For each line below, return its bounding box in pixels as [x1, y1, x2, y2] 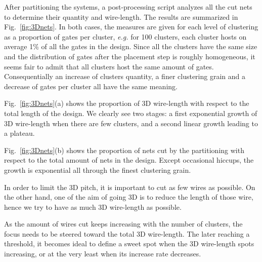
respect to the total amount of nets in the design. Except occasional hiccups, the [4, 155, 254, 165]
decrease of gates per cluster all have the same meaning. [4, 81, 178, 91]
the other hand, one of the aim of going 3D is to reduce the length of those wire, [4, 192, 253, 202]
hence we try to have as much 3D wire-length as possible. [4, 201, 182, 212]
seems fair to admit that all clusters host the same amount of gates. [4, 61, 214, 71]
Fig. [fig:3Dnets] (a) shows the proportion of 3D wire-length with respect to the [4, 98, 249, 108]
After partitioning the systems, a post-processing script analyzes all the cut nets [4, 2, 252, 12]
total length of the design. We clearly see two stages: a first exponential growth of [4, 107, 257, 118]
